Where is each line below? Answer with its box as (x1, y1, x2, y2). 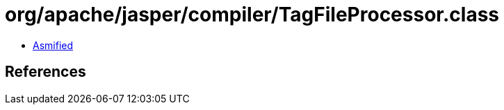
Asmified (33, 39, 74, 51)
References (5, 63, 86, 81)
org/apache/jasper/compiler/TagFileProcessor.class (5, 3, 500, 26)
